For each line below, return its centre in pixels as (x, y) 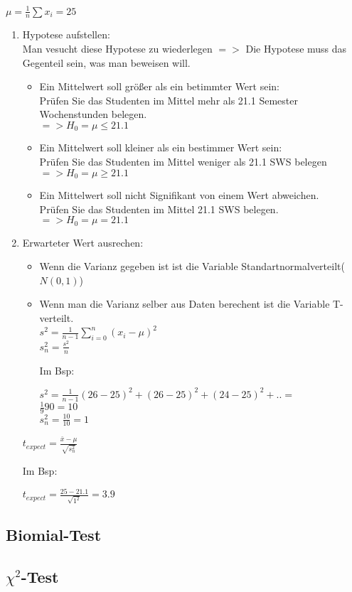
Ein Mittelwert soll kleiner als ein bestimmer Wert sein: (161, 147)
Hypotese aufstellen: (66, 34)
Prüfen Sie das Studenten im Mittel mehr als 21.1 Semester (169, 100)
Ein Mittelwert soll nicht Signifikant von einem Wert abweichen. (179, 195)
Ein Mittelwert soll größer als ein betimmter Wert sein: (159, 86)
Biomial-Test (54, 535)
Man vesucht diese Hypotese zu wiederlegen (117, 48)
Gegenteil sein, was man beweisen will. (106, 62)
